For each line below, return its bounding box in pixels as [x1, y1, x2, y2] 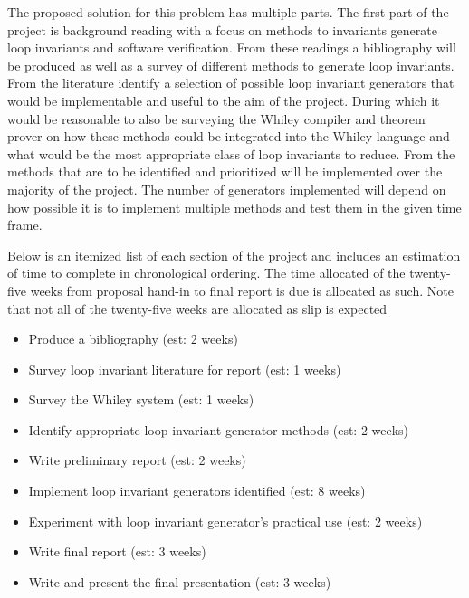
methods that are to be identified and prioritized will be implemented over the [7, 162, 443, 181]
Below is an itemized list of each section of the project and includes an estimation [7, 245, 461, 264]
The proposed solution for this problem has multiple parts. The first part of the [7, 3, 449, 21]
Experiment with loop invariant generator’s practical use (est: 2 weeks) [28, 511, 423, 530]
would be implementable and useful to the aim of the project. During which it [7, 90, 440, 109]
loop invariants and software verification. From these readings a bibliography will [7, 38, 456, 57]
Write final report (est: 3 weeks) [28, 542, 206, 561]
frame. [7, 215, 43, 234]
